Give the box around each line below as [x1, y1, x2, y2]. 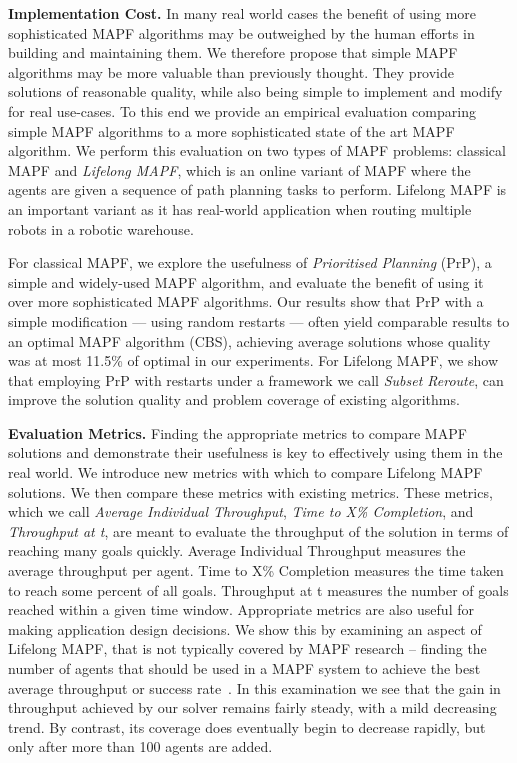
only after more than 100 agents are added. [8, 736, 273, 757]
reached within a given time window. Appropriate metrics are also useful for [8, 599, 474, 620]
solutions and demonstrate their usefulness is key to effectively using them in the [8, 442, 503, 463]
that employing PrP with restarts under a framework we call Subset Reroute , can [8, 369, 504, 390]
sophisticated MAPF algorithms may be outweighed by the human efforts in [8, 22, 475, 43]
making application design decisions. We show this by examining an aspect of [8, 618, 482, 639]
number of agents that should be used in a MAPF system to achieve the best [8, 658, 481, 678]
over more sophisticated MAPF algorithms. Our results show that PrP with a [8, 291, 484, 312]
